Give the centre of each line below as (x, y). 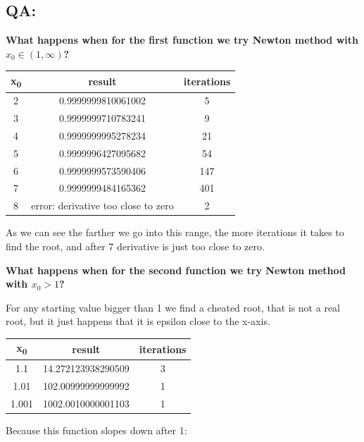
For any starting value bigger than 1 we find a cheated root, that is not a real (173, 307)
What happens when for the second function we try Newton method (176, 270)
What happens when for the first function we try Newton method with (182, 40)
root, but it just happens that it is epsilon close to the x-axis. (138, 321)
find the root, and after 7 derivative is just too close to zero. (135, 246)
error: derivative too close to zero (102, 205)
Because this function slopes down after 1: (96, 430)
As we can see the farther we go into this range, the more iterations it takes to (175, 232)
